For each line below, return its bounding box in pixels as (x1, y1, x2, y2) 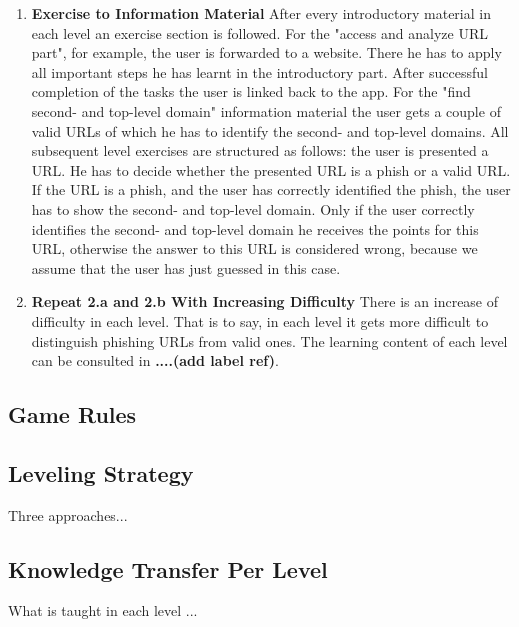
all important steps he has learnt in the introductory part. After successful (31, 61, 488, 82)
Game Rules (8, 399, 137, 430)
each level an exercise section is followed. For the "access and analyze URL (31, 22, 488, 43)
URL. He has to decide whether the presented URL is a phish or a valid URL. (31, 159, 511, 180)
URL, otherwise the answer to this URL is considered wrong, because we (31, 238, 478, 259)
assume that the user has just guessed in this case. (31, 257, 341, 278)
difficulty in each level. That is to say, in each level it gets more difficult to (31, 310, 489, 331)
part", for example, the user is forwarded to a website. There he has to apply (31, 42, 502, 63)
